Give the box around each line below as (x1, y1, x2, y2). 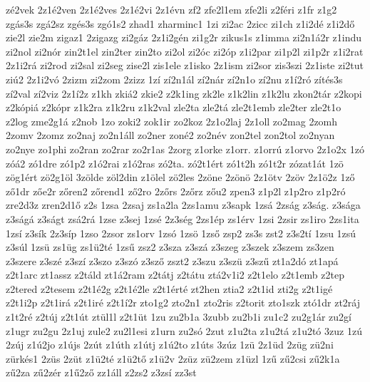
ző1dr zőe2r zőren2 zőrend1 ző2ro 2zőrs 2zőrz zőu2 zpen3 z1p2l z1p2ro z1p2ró (6, 183, 346, 198)
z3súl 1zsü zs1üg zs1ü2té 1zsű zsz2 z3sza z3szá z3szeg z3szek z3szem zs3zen (6, 239, 334, 254)
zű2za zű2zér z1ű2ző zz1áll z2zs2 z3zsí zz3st (6, 365, 197, 380)
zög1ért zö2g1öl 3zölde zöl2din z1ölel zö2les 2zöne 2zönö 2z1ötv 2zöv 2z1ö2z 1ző (6, 170, 355, 185)
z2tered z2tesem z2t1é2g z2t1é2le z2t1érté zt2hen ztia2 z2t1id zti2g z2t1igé (6, 281, 333, 296)
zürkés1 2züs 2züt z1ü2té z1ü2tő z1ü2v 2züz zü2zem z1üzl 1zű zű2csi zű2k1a (6, 351, 340, 366)
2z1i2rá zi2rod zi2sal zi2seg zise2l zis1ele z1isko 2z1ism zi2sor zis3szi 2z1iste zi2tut (6, 58, 364, 73)
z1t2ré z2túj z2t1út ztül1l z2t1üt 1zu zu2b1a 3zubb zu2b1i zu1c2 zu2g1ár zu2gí (6, 309, 352, 324)
